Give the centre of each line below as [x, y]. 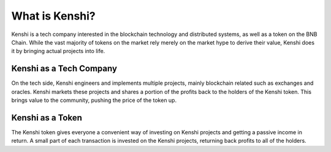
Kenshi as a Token [47, 118]
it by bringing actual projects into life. [58, 51]
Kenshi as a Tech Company [64, 69]
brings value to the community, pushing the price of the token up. [94, 100]
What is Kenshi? [54, 16]
